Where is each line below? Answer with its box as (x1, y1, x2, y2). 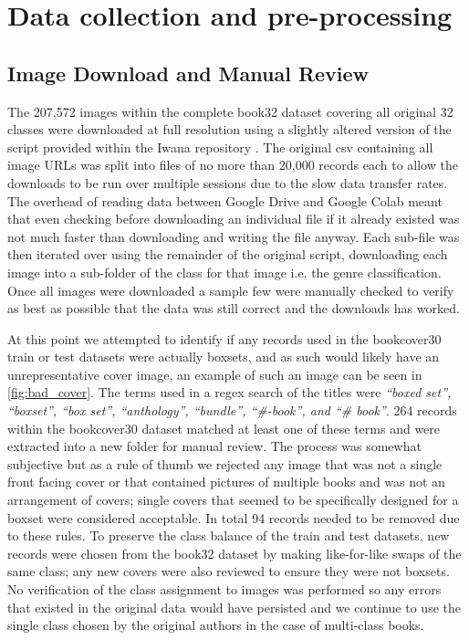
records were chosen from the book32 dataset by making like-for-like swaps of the (7, 543, 462, 562)
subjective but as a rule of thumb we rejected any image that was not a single (7, 454, 443, 473)
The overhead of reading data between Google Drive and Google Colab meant (7, 191, 443, 210)
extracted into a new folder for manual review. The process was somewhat (7, 436, 422, 456)
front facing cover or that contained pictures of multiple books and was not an (7, 472, 445, 491)
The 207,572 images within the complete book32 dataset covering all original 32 (7, 101, 453, 121)
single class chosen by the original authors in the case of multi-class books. (7, 615, 424, 635)
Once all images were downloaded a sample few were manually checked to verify (7, 280, 454, 299)
